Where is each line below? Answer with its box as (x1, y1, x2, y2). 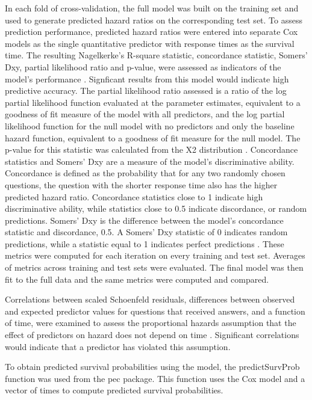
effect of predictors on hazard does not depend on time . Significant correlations (5, 328, 299, 341)
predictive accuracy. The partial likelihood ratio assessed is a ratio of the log (5, 84, 287, 97)
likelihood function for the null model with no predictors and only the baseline (5, 119, 295, 132)
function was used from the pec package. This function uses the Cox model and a (5, 372, 305, 384)
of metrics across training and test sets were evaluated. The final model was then (5, 261, 304, 274)
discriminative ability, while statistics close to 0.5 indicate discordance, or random (5, 202, 307, 215)
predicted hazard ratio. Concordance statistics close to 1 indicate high (5, 190, 263, 203)
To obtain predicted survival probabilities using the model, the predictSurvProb (5, 360, 300, 373)
